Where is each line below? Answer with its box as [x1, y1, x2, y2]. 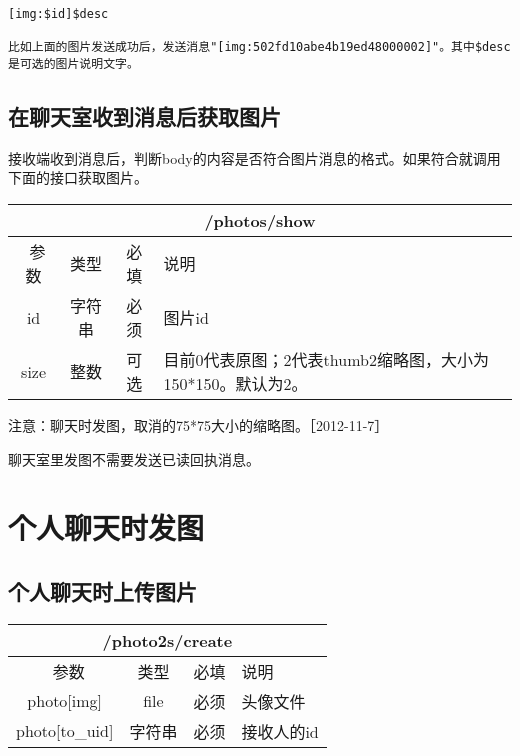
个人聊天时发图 [8, 507, 205, 548]
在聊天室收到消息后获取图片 [8, 101, 281, 132]
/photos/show [204, 209, 316, 233]
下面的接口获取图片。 [8, 167, 148, 188]
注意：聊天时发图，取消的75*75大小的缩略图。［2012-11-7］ [8, 415, 389, 436]
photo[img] [27, 689, 103, 713]
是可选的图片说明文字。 [8, 56, 139, 71]
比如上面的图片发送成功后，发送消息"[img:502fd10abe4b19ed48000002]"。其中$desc [8, 40, 511, 55]
